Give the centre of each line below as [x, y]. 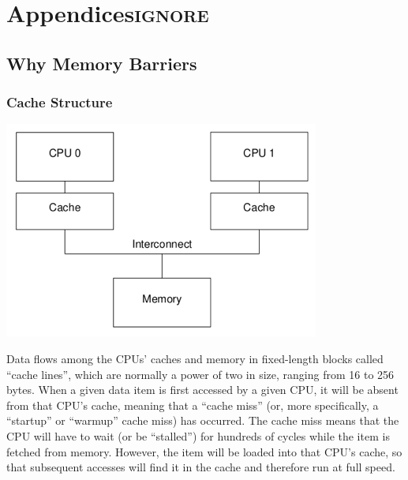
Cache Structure [60, 102]
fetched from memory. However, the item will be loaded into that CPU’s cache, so [204, 451]
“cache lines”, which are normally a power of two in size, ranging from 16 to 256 [200, 374]
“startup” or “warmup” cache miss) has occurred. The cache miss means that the [203, 420]
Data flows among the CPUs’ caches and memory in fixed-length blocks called [195, 358]
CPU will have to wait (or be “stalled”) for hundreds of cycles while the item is [198, 435]
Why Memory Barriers [102, 63]
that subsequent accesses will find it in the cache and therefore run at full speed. [201, 467]
